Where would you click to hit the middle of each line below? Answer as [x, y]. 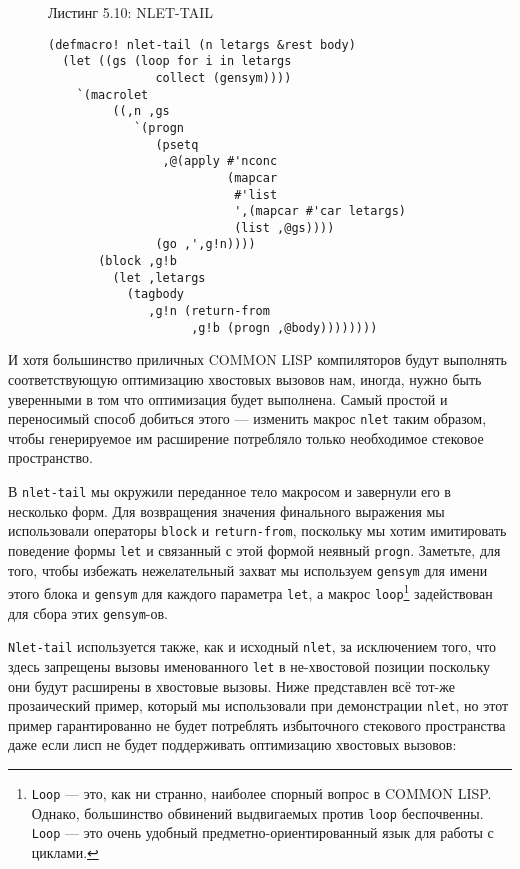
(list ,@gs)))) [284, 227]
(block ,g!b [137, 261]
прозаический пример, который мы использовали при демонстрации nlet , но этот [258, 705]
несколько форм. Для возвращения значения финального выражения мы [226, 510]
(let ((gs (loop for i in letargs [177, 61]
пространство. [50, 457]
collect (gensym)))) [223, 77]
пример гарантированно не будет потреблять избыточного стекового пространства [257, 724]
